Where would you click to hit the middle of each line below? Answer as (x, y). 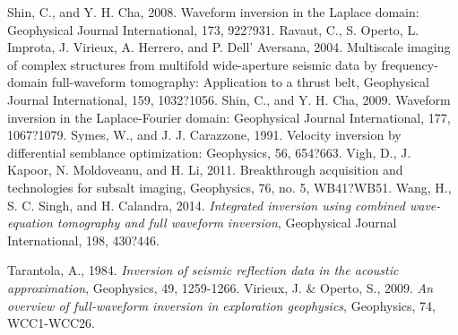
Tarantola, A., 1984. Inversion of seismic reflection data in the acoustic (203, 270)
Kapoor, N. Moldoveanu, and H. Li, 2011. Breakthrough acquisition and (205, 170)
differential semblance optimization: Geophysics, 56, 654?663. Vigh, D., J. (209, 152)
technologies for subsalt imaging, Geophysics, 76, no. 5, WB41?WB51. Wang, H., (229, 187)
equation (30, 223)
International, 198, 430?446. (84, 240)
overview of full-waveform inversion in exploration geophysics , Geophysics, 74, (222, 305)
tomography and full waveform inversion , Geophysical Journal (227, 223)
